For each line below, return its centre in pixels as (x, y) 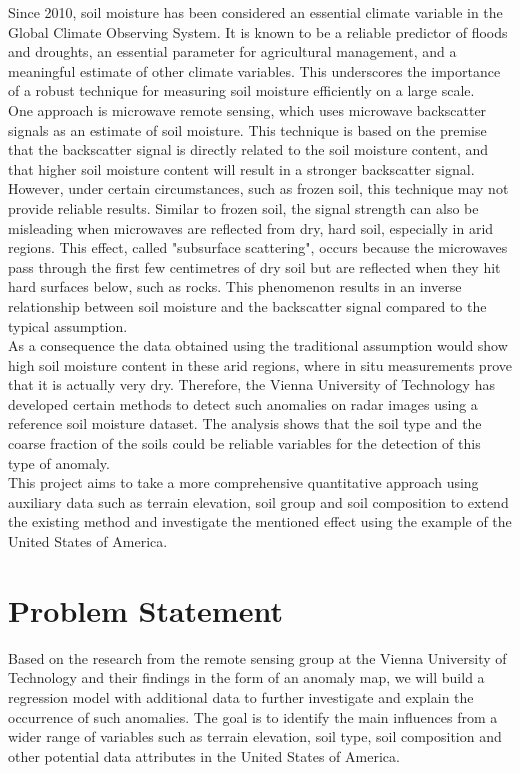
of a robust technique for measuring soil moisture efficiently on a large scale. (241, 90)
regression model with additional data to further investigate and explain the (241, 696)
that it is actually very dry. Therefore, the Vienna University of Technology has (251, 384)
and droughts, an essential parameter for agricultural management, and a (232, 51)
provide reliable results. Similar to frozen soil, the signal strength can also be (243, 207)
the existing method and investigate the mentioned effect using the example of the (260, 521)
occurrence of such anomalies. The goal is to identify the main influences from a (253, 716)
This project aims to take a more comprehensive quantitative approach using (243, 482)
